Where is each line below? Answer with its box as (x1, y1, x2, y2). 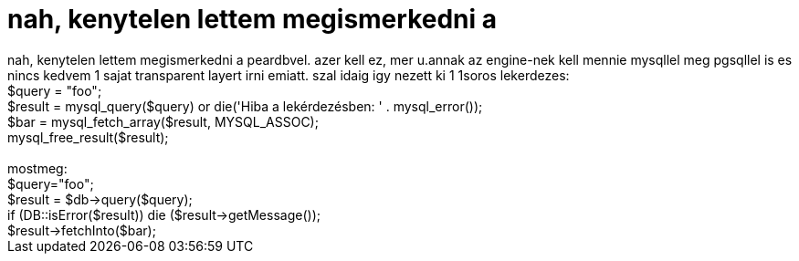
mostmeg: (7, 160, 68, 176)
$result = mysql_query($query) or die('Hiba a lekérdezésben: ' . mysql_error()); (7, 98, 483, 114)
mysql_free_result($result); (7, 129, 169, 145)
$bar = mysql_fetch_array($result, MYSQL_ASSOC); (7, 113, 319, 130)
